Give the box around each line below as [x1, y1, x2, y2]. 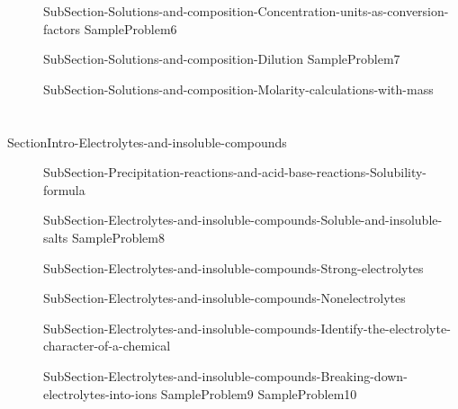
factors [43, 19, 80, 38]
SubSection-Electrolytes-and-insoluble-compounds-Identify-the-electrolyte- [43, 318, 451, 337]
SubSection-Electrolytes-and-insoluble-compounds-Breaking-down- [43, 366, 408, 385]
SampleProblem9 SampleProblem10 [160, 384, 357, 403]
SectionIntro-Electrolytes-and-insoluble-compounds [7, 132, 287, 151]
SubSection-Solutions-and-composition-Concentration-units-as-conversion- [43, 2, 449, 20]
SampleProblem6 [84, 19, 177, 38]
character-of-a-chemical [43, 336, 171, 355]
